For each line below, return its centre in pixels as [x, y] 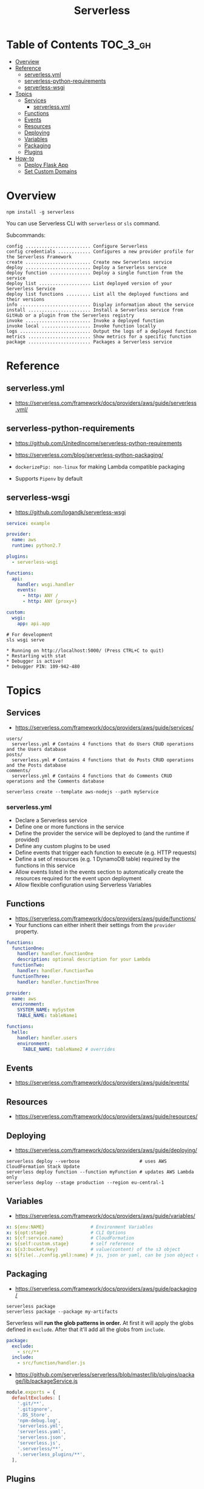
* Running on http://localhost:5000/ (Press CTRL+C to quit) [85, 651]
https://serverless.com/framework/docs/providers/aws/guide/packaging [106, 1289]
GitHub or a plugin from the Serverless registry [70, 315]
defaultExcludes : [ [36, 1398]
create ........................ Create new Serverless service [89, 262]
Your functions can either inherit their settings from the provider [95, 925]
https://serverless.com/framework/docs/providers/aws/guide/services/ [104, 727]
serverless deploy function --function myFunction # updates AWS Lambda [100, 1172]
